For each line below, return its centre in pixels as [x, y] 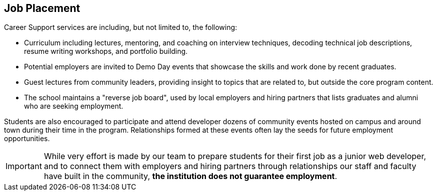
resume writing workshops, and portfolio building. [106, 51]
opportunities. [27, 139]
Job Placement [42, 8]
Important [24, 166]
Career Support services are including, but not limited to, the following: [121, 27]
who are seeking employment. [74, 106]
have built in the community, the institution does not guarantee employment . [190, 176]
